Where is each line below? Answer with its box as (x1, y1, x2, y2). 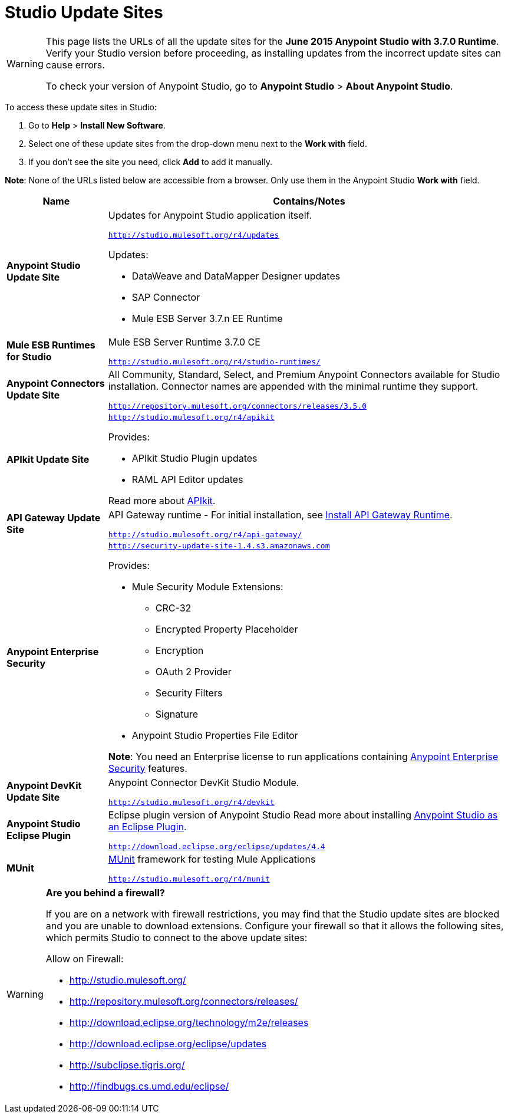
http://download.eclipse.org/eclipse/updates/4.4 (108, 841, 325, 851)
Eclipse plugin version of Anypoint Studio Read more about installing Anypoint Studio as (108, 808, 498, 821)
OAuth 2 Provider (155, 665, 232, 678)
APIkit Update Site (6, 453, 90, 466)
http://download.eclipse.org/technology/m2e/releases (69, 1016, 309, 1028)
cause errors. (45, 58, 105, 71)
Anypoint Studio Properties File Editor (131, 729, 298, 741)
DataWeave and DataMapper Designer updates (131, 269, 341, 282)
